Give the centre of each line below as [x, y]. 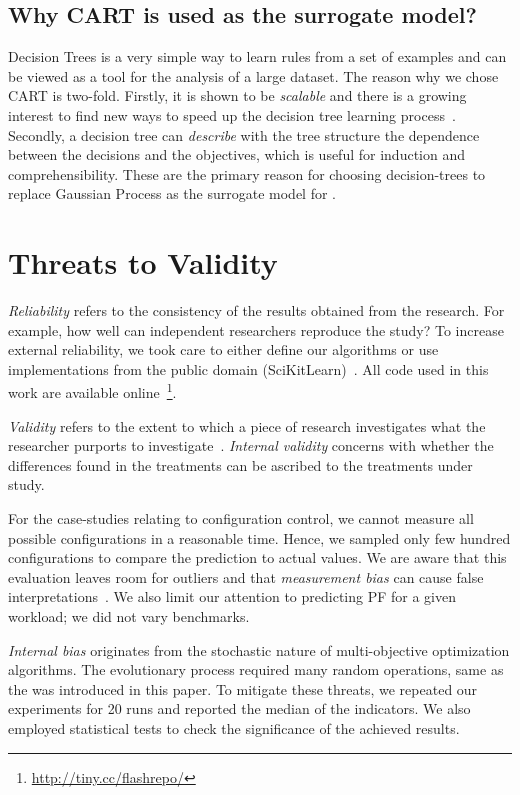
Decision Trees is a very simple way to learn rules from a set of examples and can [257, 56]
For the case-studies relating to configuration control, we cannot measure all [241, 518]
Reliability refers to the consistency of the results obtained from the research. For [256, 310]
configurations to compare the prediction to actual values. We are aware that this [257, 557]
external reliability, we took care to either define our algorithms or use [223, 349]
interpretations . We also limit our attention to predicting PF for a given [232, 596]
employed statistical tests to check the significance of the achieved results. [234, 728]
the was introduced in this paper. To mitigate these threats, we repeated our [243, 688]
